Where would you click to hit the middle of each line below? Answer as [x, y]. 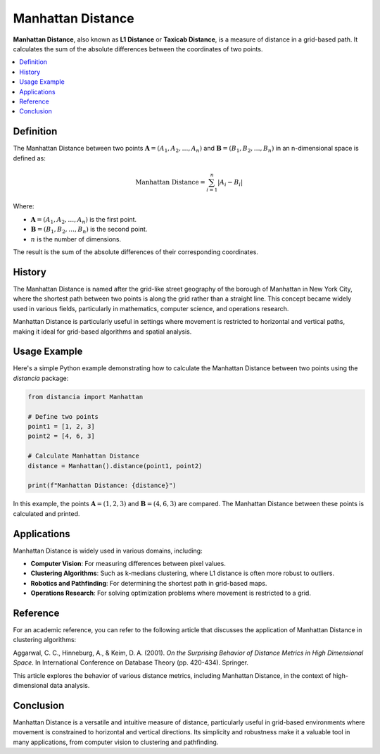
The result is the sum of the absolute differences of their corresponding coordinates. [135, 252]
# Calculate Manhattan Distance [84, 456]
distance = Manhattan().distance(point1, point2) [115, 466]
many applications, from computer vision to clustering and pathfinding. [116, 742]
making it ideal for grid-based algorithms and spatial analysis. [102, 332]
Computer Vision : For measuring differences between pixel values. [128, 563]
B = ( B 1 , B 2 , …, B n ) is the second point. [89, 230]
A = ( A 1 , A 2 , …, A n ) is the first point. [84, 220]
